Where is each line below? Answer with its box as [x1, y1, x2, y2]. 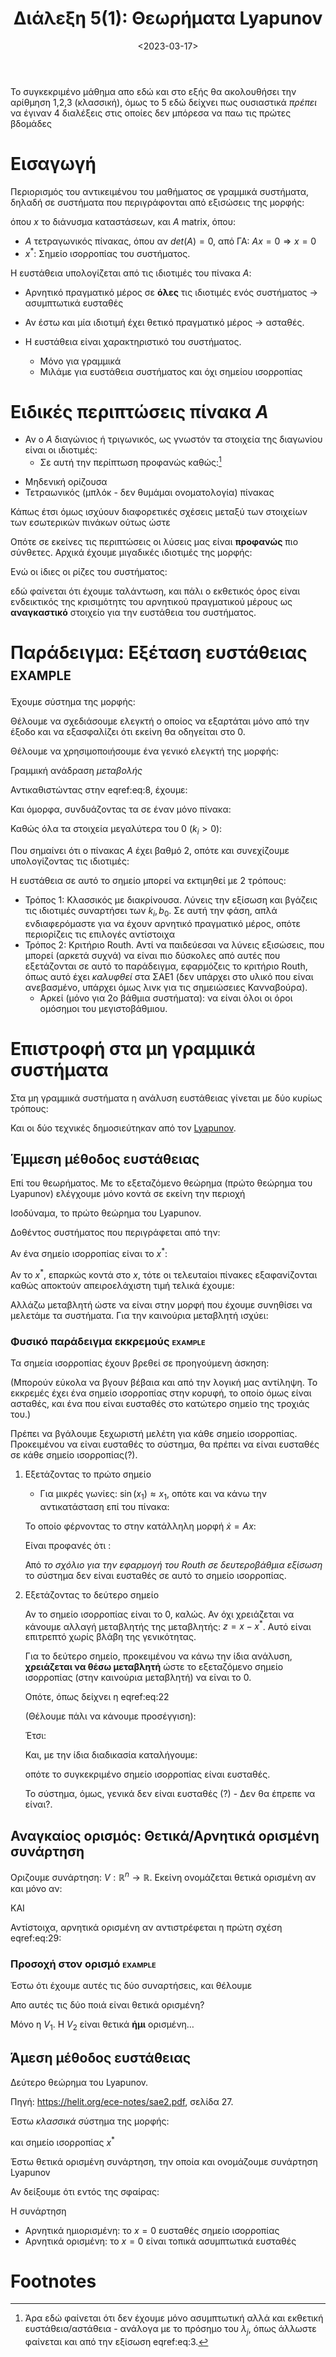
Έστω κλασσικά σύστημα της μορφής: [10, 2115, 170, 2127]
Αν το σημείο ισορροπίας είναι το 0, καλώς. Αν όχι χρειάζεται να [24, 1608, 295, 1620]
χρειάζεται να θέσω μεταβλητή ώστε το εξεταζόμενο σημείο [24, 1661, 284, 1673]
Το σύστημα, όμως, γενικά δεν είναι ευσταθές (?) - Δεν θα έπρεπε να [24, 1788, 316, 1800]
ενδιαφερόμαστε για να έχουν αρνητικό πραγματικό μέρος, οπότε [24, 917, 302, 929]
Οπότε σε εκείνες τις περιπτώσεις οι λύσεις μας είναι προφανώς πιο [10, 536, 299, 548]
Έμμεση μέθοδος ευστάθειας [10, 1150, 200, 1167]
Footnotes [10, 2270, 97, 2292]
